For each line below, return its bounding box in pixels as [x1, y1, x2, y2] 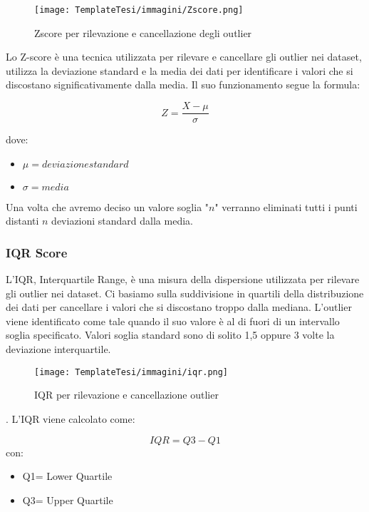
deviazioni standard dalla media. [51, 213, 193, 228]
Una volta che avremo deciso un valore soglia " [6, 199, 209, 214]
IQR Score [6, 243, 68, 261]
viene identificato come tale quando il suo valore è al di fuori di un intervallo [6, 313, 340, 328]
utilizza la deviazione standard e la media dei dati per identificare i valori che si [6, 63, 353, 78]
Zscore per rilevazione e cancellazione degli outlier [34, 25, 252, 40]
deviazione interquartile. [6, 342, 111, 357]
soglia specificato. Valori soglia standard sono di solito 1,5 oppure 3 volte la [6, 327, 335, 342]
